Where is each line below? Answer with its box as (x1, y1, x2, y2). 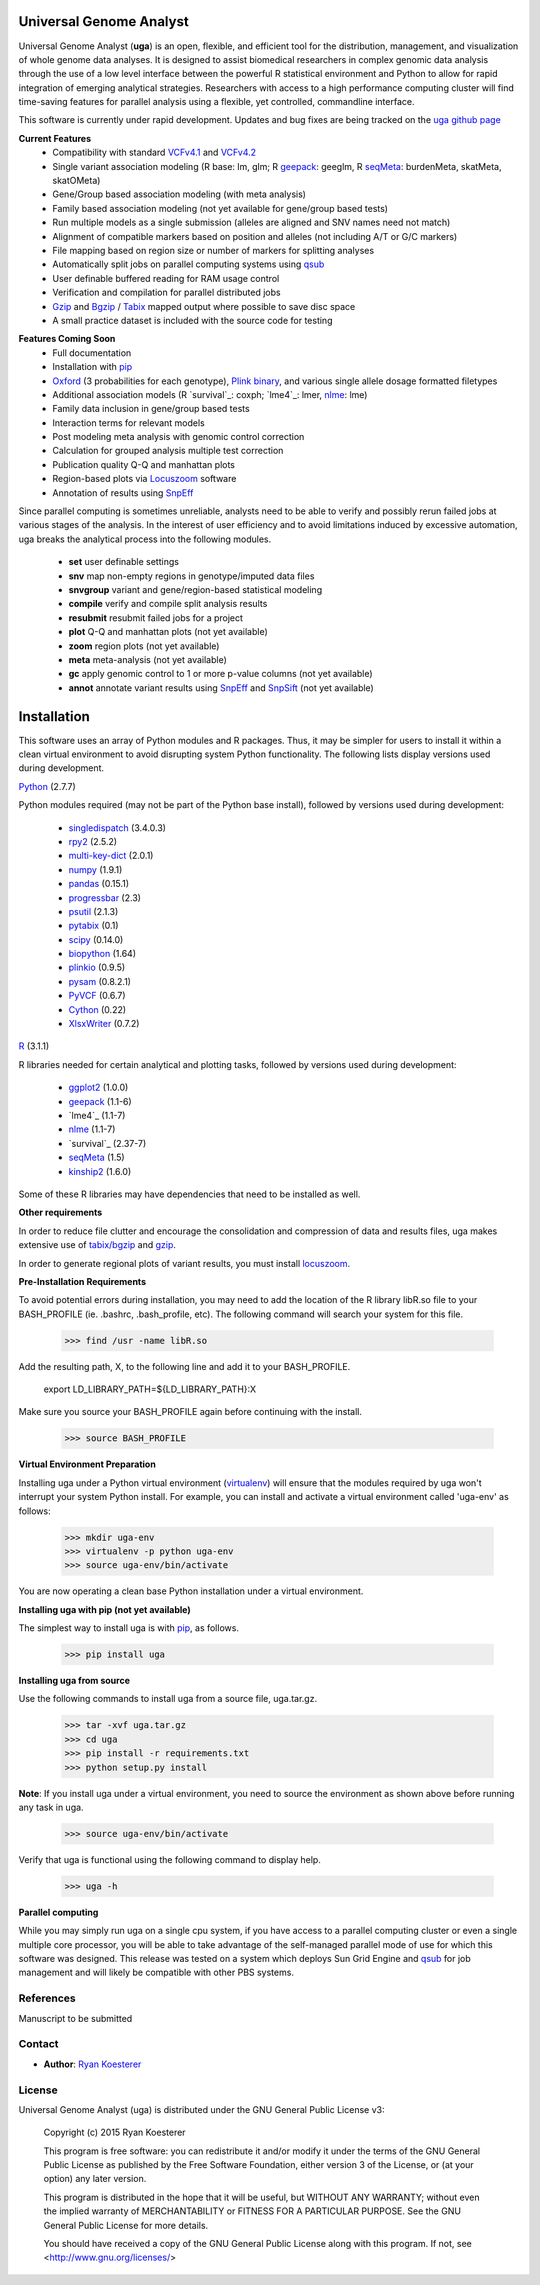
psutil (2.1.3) (68, 905, 119, 917)
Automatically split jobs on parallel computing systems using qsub (52, 258, 325, 270)
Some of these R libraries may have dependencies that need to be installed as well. (18, 1188, 361, 1200)
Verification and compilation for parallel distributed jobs (52, 286, 281, 299)
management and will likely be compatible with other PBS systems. (18, 1966, 295, 1979)
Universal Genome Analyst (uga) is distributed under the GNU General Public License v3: (18, 2103, 385, 2115)
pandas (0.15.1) (68, 878, 130, 890)
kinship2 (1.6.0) (68, 1165, 132, 1177)
